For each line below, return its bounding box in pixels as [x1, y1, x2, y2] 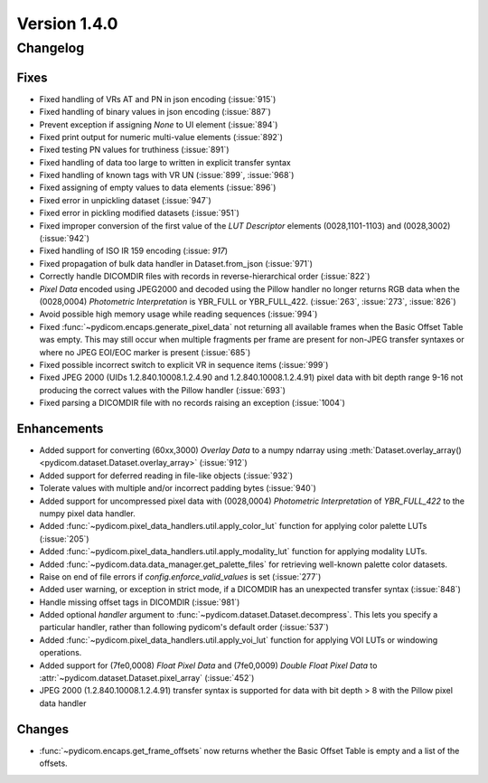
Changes [16, 722, 70, 737]
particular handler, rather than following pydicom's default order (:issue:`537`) [39, 622, 329, 633]
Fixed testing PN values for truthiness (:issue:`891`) [39, 145, 230, 156]
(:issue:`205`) [39, 533, 89, 544]
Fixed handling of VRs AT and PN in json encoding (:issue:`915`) [39, 93, 277, 104]
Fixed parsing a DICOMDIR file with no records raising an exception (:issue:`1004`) [39, 398, 345, 409]
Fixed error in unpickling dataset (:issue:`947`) [39, 194, 211, 205]
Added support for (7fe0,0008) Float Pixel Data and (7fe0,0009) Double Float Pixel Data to [39, 660, 378, 671]
